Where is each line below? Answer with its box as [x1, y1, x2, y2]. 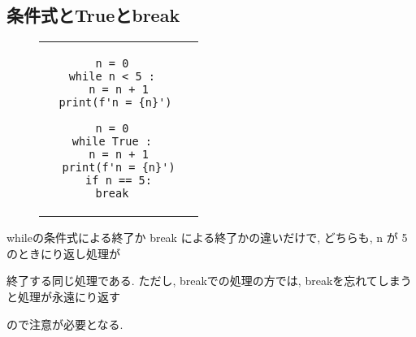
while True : [71, 135, 152, 149]
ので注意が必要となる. [6, 315, 123, 332]
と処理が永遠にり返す [6, 287, 120, 305]
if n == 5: [85, 174, 152, 188]
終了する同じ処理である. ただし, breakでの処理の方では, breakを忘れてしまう [6, 272, 412, 289]
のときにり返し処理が [6, 244, 120, 261]
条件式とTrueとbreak [6, 2, 180, 28]
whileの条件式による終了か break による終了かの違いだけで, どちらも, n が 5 [6, 229, 408, 246]
